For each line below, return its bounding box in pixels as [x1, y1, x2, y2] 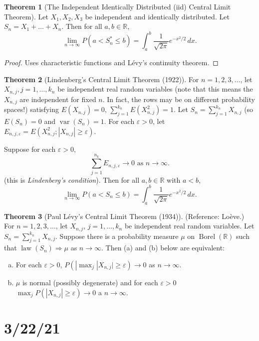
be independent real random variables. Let [124, 221, 255, 231]
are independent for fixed [19, 94, 96, 104]
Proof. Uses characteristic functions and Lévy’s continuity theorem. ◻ [4, 57, 219, 68]
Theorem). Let [4, 11, 48, 21]
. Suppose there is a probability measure [55, 230, 179, 241]
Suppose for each [4, 143, 56, 154]
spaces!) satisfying [4, 104, 59, 114]
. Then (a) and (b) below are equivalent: [101, 242, 225, 253]
